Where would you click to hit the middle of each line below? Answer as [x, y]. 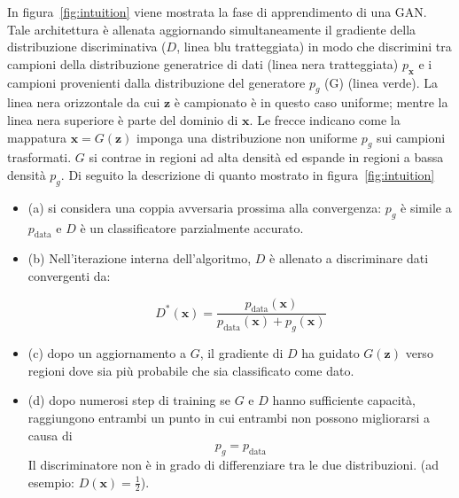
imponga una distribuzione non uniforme [247, 137]
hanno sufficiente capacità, [344, 400]
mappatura [37, 137]
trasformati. [39, 157]
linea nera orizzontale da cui [84, 102]
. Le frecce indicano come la [325, 119]
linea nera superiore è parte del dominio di [123, 119]
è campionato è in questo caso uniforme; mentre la [311, 102]
